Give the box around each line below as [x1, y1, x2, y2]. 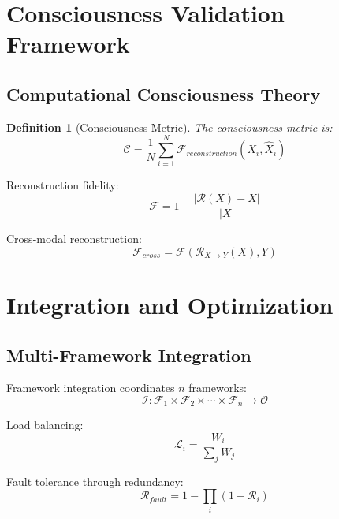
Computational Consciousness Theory [6, 81, 321, 106]
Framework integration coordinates [6, 379, 175, 396]
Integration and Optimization [6, 288, 333, 320]
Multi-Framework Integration [6, 342, 251, 367]
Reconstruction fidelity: [6, 177, 119, 193]
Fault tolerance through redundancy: [6, 472, 184, 489]
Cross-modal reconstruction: [6, 230, 142, 247]
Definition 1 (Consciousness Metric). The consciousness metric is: [6, 118, 333, 135]
